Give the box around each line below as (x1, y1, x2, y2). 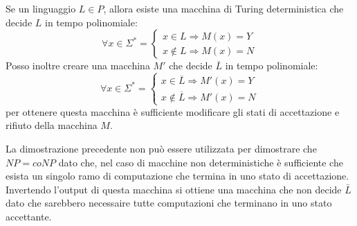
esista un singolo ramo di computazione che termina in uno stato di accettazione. (6, 168, 349, 183)
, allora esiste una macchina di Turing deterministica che (103, 1, 344, 15)
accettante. (6, 209, 52, 223)
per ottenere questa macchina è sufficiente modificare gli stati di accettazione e (6, 104, 340, 119)
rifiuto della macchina (6, 118, 98, 132)
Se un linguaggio (6, 1, 76, 15)
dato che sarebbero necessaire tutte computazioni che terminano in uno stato (6, 195, 332, 210)
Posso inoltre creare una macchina (6, 58, 150, 73)
